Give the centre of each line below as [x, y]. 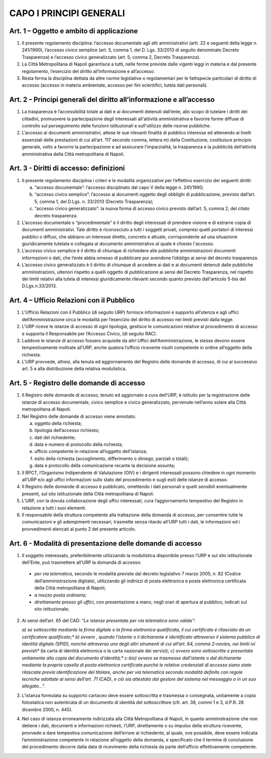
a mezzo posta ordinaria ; [60, 595]
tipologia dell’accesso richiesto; [67, 430]
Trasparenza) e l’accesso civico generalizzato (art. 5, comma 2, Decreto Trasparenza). [111, 57]
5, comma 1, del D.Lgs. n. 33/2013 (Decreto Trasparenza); [94, 201]
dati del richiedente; [55, 437]
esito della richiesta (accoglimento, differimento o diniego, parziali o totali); [112, 459]
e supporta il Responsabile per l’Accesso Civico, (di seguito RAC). [90, 333]
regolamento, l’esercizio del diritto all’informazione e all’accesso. [89, 71]
